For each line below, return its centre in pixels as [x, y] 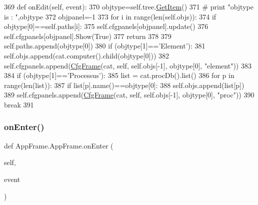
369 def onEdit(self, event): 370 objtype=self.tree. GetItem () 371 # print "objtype [129, 6]
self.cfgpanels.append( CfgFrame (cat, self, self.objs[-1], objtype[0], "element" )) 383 [128, 65]
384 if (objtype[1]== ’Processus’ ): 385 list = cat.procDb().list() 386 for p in [119, 75]
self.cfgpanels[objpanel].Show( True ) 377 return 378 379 [88, 36]
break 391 [19, 104]
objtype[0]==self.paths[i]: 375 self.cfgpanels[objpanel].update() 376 [106, 26]
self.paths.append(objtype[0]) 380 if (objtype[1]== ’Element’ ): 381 [105, 46]
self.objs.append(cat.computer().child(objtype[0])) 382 [87, 55]
